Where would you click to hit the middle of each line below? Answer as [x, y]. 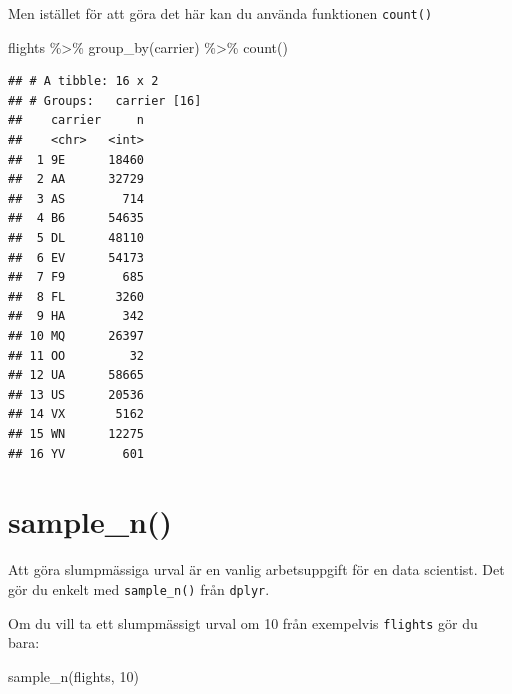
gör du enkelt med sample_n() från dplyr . [139, 588]
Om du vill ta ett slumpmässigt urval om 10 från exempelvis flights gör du [243, 622]
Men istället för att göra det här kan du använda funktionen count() [220, 13]
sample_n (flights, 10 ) [73, 675]
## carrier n [76, 120]
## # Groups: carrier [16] [105, 100]
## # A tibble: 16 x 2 [83, 81]
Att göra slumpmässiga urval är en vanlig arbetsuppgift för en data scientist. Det [256, 569]
